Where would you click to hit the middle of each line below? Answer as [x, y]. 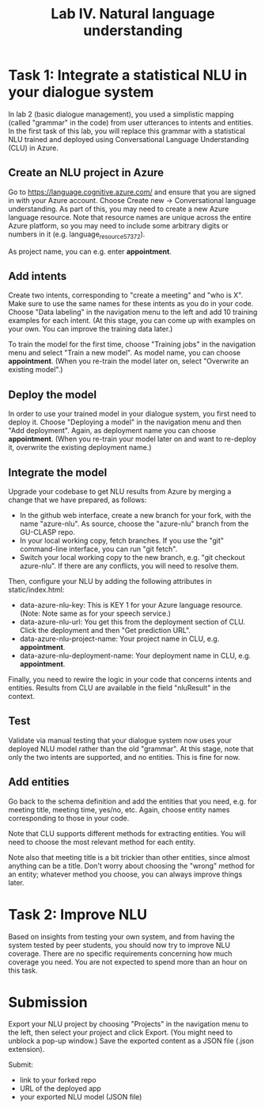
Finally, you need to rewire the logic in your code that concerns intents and [130, 679]
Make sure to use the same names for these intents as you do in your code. [131, 304]
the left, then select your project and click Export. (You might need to [121, 1033]
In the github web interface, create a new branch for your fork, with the [135, 515]
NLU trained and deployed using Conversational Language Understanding [129, 139]
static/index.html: [36, 589]
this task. [23, 970]
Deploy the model [53, 395]
